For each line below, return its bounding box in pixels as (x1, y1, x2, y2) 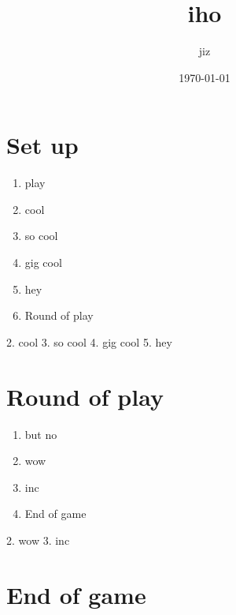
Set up (6, 129, 79, 161)
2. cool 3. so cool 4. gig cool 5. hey (6, 333, 172, 350)
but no (24, 426, 57, 442)
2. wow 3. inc (6, 531, 70, 548)
